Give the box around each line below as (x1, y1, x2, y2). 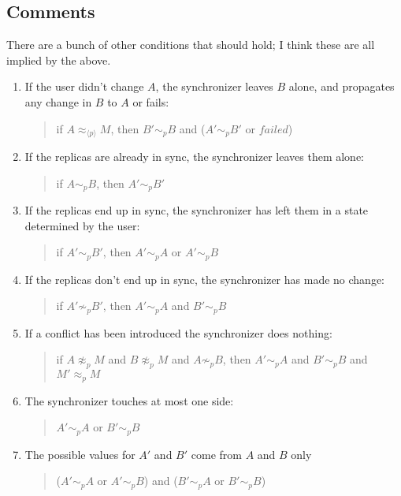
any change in (24, 93, 92, 110)
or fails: (132, 93, 169, 110)
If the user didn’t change (24, 78, 144, 95)
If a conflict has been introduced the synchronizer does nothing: (24, 324, 332, 341)
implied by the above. (6, 51, 111, 68)
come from (191, 446, 242, 462)
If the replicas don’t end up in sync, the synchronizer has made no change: (24, 270, 384, 287)
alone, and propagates (288, 78, 395, 95)
